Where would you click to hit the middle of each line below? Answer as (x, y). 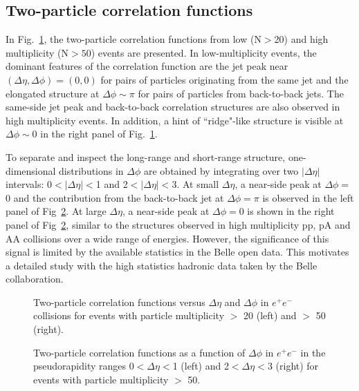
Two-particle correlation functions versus (119, 302)
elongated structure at (53, 93)
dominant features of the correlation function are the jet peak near (147, 66)
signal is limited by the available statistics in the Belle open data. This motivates (177, 252)
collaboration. (35, 279)
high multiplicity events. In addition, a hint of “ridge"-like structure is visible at (175, 120)
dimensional (31, 170)
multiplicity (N (37, 52)
